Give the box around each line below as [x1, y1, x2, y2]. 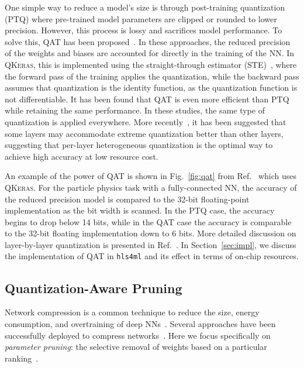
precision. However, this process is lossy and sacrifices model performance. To [5, 24, 282, 36]
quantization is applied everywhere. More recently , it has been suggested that [5, 115, 286, 128]
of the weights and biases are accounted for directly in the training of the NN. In [5, 47, 295, 59]
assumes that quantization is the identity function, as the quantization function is [5, 81, 298, 94]
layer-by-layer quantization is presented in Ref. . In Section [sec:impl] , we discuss [5, 238, 296, 250]
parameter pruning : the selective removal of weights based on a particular [5, 341, 267, 353]
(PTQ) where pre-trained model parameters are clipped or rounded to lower [5, 12, 277, 25]
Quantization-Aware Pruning [5, 278, 182, 297]
